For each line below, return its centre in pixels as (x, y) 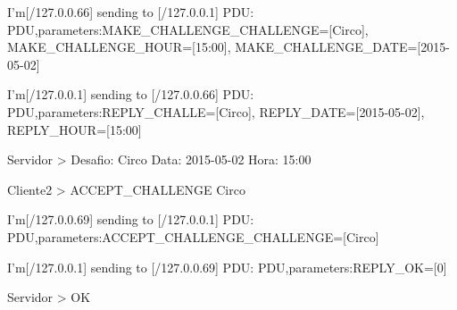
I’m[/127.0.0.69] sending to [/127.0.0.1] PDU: (131, 219)
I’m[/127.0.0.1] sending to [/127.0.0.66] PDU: (131, 94)
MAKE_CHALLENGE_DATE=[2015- (342, 47)
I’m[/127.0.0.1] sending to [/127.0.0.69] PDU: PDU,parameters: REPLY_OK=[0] (227, 267)
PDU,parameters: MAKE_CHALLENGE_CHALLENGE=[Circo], (188, 29)
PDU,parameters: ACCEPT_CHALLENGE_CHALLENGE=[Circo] (193, 236)
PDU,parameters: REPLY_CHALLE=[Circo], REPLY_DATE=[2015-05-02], (216, 111)
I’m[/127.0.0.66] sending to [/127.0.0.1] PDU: (131, 12)
